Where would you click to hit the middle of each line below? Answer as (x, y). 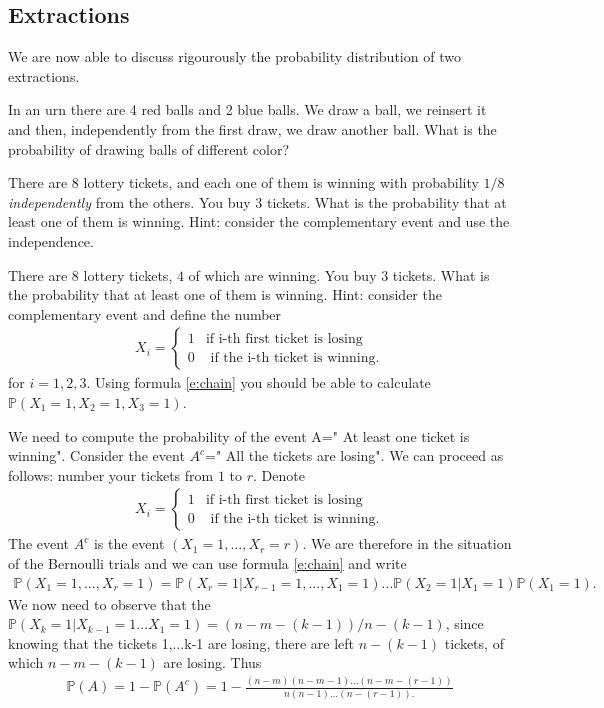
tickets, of (474, 642)
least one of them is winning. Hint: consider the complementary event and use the (259, 221)
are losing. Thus (212, 662)
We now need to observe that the (109, 603)
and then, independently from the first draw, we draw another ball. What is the (252, 128)
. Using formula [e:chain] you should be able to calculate (258, 382)
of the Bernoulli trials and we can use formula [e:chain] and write (207, 562)
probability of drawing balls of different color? (149, 148)
